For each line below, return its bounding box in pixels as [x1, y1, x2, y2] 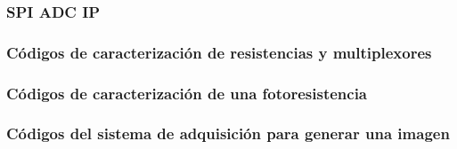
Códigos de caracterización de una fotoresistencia [6, 82, 368, 104]
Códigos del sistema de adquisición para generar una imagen [6, 122, 450, 145]
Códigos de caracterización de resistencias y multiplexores [6, 41, 432, 63]
